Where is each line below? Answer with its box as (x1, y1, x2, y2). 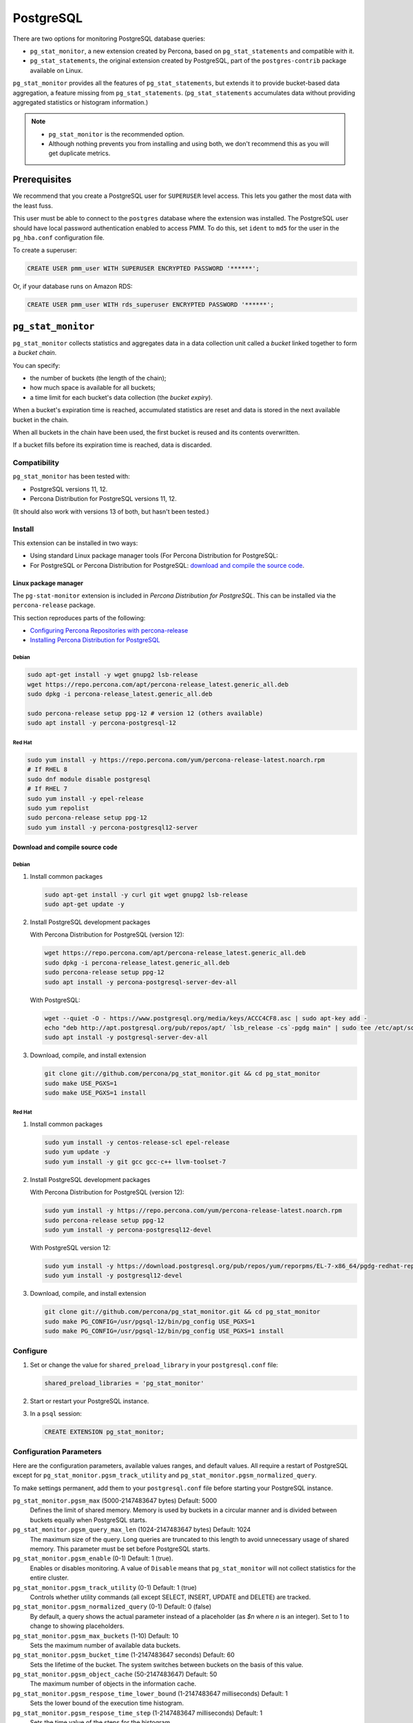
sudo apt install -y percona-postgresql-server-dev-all (44, 978, 237, 986)
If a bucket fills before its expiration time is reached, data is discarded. (12, 441, 213, 449)
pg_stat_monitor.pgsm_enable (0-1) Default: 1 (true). (12, 1554, 173, 1562)
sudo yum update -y (44, 1148, 110, 1156)
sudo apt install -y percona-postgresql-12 (27, 719, 177, 727)
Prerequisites (12, 174, 72, 185)
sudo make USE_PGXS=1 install (44, 1089, 147, 1097)
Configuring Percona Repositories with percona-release (30, 626, 189, 635)
